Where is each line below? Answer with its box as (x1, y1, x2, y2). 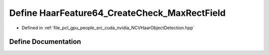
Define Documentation (9, 38, 81, 46)
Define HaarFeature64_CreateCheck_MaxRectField (9, 7, 226, 18)
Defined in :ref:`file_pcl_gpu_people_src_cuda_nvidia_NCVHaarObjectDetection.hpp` (21, 25, 195, 31)
